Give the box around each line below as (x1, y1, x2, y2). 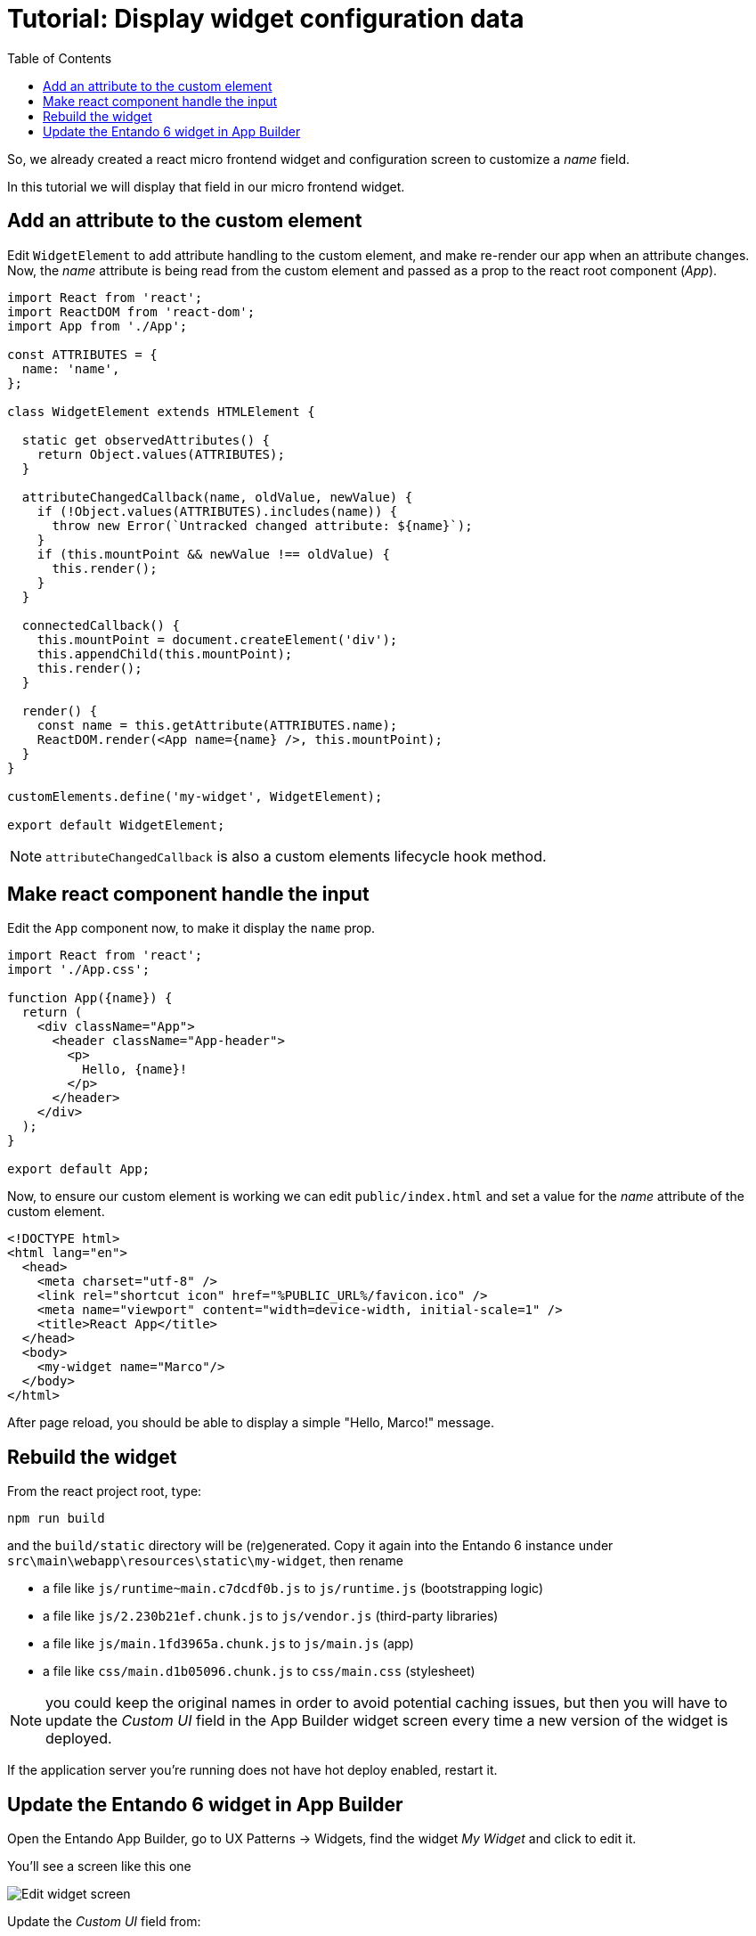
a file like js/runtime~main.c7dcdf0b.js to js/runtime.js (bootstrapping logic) (43, 1581, 543, 1597)
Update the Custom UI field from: (7, 1914, 201, 1930)
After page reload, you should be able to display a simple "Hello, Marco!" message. (7, 1415, 494, 1431)
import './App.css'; (7, 962, 150, 977)
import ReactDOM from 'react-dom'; (7, 304, 256, 319)
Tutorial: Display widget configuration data (7, 4, 524, 34)
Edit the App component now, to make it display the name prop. (7, 920, 376, 936)
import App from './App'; (7, 318, 188, 333)
